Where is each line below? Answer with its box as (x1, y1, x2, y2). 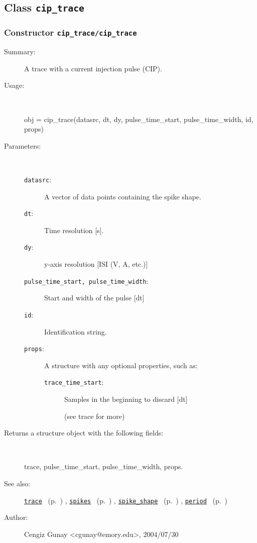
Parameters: (4, 140, 41, 151)
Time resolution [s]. (44, 225, 104, 235)
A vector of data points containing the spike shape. (44, 191, 201, 201)
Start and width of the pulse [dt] (44, 292, 145, 303)
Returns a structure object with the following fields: (4, 427, 164, 438)
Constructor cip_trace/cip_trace (4, 26, 137, 39)
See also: (4, 478, 31, 489)
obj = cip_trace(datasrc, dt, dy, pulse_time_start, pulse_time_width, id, (24, 114, 253, 124)
